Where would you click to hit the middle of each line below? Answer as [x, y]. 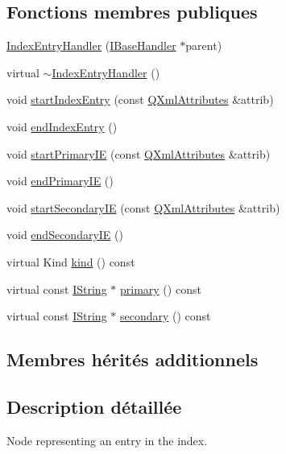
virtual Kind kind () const [71, 261]
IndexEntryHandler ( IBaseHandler [91, 45]
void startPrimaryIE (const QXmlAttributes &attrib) [139, 153]
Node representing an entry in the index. [107, 440]
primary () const [160, 289]
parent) [204, 45]
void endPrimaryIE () [60, 181]
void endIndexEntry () [62, 126]
